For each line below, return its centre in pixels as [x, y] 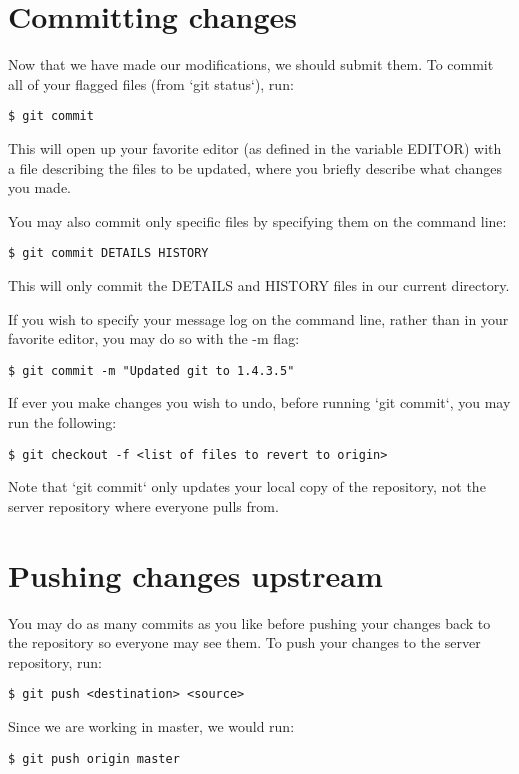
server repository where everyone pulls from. [143, 505]
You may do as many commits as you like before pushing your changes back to [249, 622]
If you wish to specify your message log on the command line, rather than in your [258, 318]
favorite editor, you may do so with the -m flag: [154, 338]
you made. [39, 187]
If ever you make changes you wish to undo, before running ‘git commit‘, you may [259, 402]
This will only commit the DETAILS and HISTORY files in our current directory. [259, 285]
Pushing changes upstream [195, 574]
